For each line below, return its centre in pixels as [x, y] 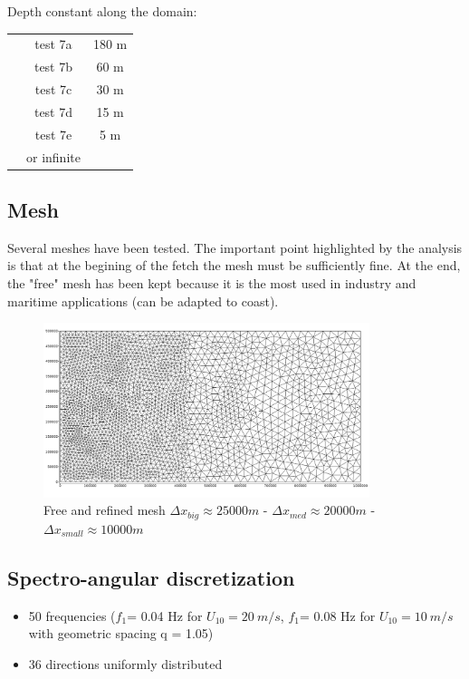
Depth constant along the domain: [102, 11]
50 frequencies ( [72, 615]
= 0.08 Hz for [337, 615]
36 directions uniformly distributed [125, 663]
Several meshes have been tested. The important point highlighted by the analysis [235, 247]
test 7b [53, 67]
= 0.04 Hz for [165, 615]
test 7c [53, 89]
